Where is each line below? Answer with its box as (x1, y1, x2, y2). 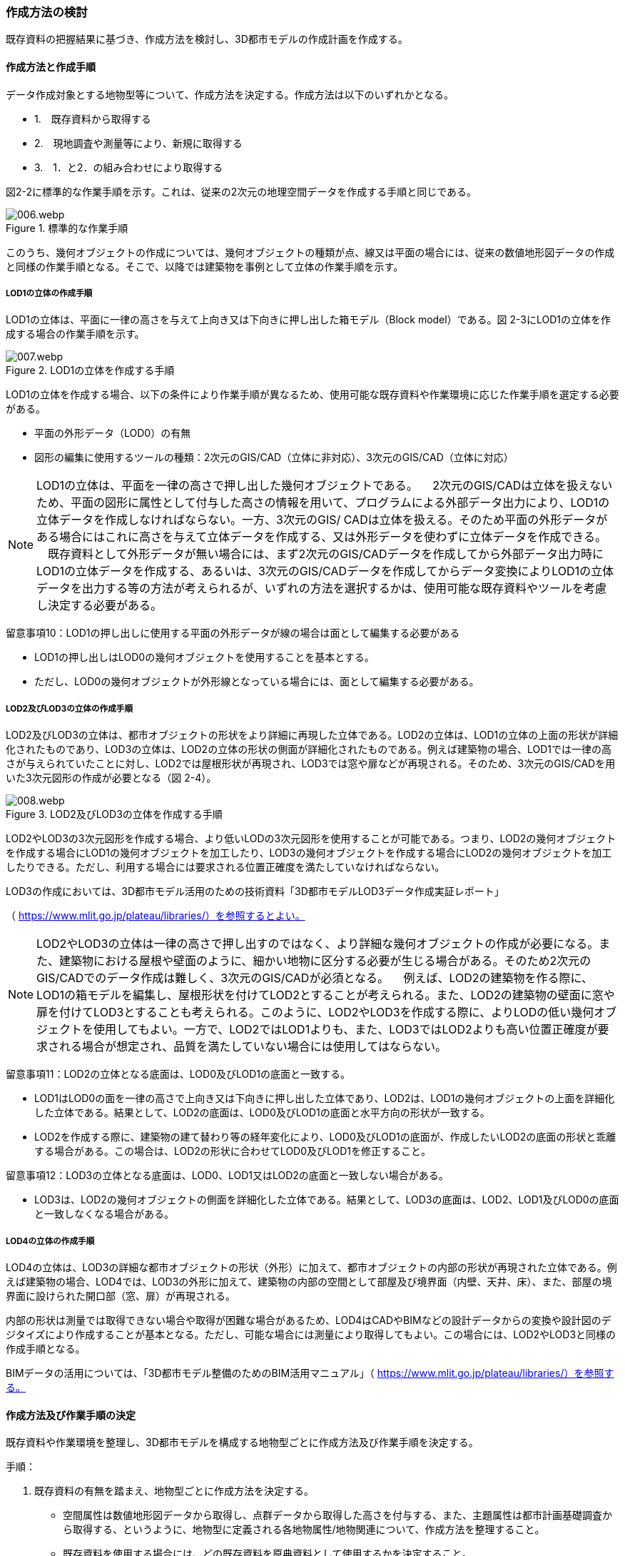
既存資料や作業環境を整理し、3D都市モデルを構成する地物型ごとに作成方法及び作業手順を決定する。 (6, 1436, 479, 1449)
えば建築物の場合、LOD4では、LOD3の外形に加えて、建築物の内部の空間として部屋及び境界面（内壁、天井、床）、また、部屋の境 (6, 1275, 612, 1288)
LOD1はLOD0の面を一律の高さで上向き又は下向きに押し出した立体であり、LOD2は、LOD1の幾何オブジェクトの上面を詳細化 (34, 1092, 615, 1105)
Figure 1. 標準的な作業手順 (6, 221, 128, 234)
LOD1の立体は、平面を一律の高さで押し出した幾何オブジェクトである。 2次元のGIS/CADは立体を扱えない (36, 478, 613, 493)
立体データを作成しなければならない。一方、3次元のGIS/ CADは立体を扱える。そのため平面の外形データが (36, 512, 608, 527)
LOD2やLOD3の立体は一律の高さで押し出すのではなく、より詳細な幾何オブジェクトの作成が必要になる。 (36, 936, 599, 951)
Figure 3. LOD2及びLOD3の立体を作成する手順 (6, 808, 223, 821)
